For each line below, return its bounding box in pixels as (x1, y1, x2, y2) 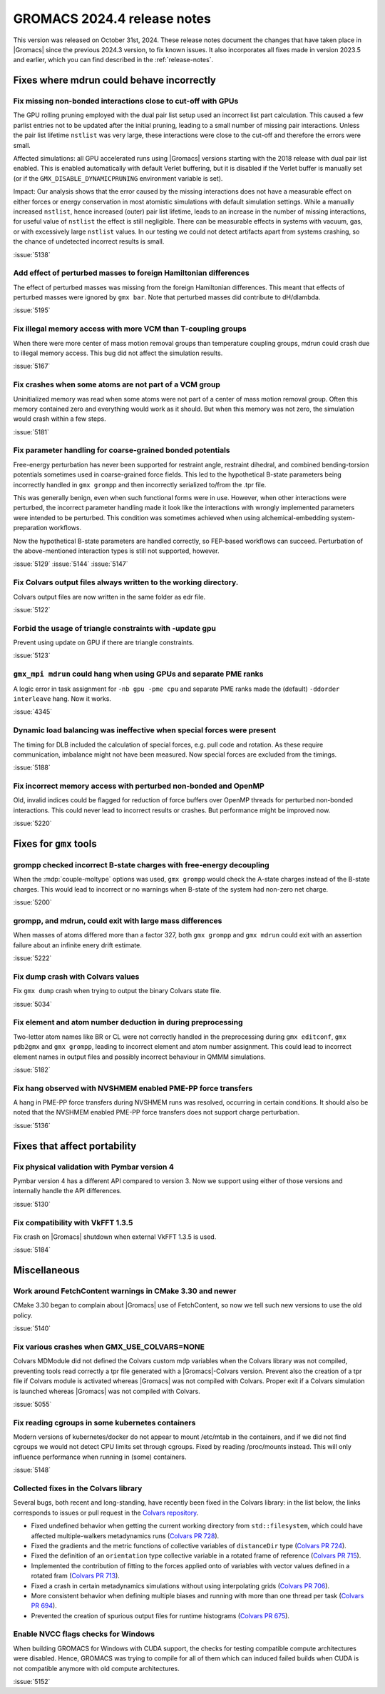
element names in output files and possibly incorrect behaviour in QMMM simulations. (13, 1052, 266, 1061)
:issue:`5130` (13, 1200, 51, 1208)
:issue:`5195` (13, 306, 51, 314)
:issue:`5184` (13, 1245, 51, 1254)
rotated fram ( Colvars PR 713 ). (31, 1572, 120, 1580)
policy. (13, 1311, 33, 1320)
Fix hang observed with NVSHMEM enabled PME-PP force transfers (13, 1083, 253, 1093)
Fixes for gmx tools (13, 838, 97, 850)
